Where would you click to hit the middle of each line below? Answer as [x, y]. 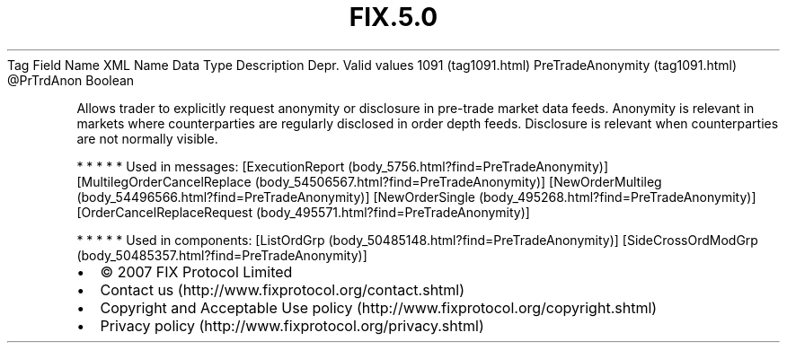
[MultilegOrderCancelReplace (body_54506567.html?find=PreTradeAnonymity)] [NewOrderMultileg [369, 181]
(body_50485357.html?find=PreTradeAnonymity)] [222, 255]
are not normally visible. [147, 138]
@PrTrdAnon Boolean [71, 80]
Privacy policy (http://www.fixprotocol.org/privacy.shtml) [292, 325]
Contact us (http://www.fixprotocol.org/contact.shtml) [283, 289]
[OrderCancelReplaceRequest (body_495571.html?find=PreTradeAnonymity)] [303, 212]
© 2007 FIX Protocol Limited [196, 271]
